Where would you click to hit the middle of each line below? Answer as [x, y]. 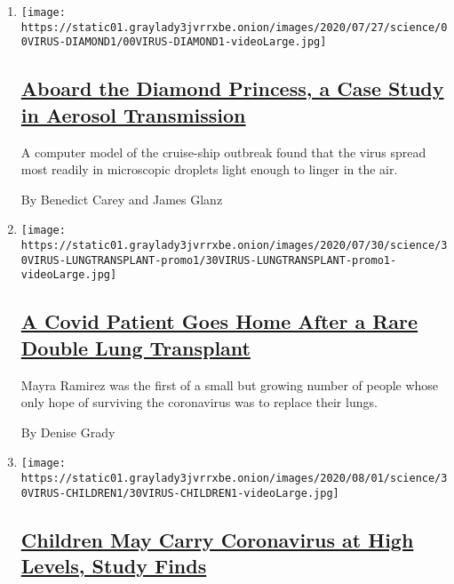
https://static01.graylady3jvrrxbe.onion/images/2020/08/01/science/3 [234, 478]
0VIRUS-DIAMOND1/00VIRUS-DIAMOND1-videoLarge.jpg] [174, 42]
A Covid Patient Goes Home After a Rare [219, 321]
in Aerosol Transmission [133, 114]
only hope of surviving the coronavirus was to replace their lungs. [199, 402]
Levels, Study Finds [114, 566]
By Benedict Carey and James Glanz [122, 199]
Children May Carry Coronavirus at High [217, 539]
